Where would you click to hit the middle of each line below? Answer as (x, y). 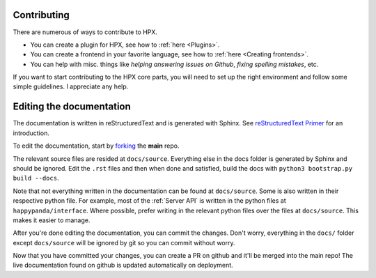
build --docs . (36, 178)
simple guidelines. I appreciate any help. (71, 86)
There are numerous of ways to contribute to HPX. (85, 32)
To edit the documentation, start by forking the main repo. (96, 146)
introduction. (31, 133)
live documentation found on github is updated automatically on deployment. (123, 265)
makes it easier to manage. (52, 220)
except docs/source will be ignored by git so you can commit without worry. (124, 242)
